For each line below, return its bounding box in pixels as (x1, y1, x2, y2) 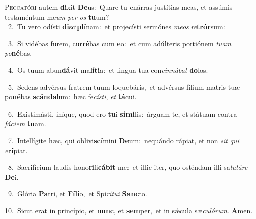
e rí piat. (5, 145, 28, 155)
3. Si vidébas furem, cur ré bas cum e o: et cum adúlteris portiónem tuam (8, 38, 231, 48)
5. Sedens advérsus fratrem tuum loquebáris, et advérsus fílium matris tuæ (8, 81, 240, 92)
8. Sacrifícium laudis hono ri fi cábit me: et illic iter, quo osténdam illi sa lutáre (8, 162, 248, 172)
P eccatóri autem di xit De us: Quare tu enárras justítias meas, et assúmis (5, 2, 233, 12)
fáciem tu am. (5, 118, 46, 129)
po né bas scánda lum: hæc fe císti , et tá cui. (5, 91, 137, 102)
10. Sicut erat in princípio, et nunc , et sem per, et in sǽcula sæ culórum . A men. (5, 205, 253, 215)
